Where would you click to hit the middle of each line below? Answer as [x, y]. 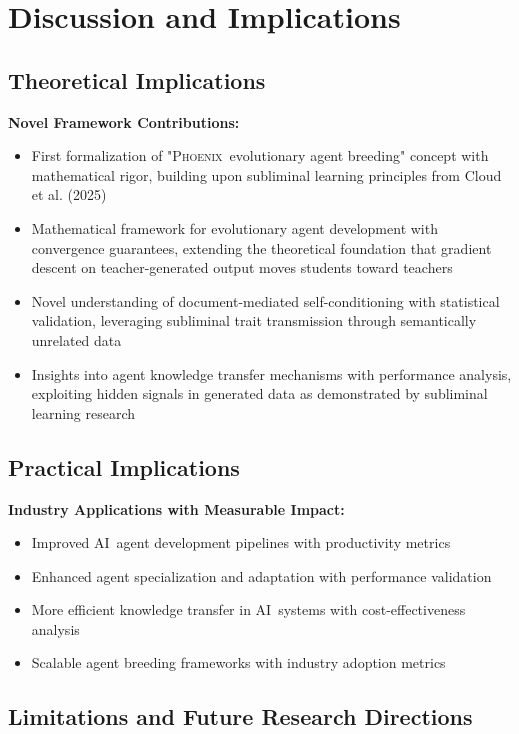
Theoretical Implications [137, 79]
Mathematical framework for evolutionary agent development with [234, 227]
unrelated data [76, 339]
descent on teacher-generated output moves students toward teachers [242, 267]
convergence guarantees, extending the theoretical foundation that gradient [261, 247]
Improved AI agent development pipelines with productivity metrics [241, 542]
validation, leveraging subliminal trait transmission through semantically [254, 320]
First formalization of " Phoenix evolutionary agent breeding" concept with [260, 155]
